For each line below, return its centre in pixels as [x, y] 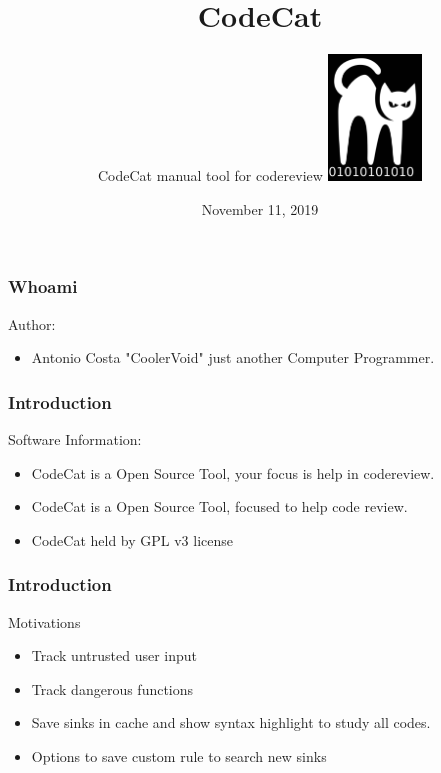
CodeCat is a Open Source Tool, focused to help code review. [219, 506]
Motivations [44, 621]
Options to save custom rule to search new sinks [179, 755]
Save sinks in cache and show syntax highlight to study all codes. [231, 722]
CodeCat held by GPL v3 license [132, 539]
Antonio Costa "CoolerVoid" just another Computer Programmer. [233, 357]
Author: [32, 323]
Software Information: [75, 438]
